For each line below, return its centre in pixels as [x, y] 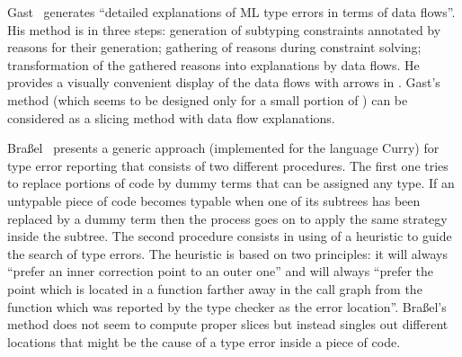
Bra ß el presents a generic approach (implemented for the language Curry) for [223, 148]
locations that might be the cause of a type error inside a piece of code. [204, 341]
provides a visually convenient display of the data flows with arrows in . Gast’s [224, 82]
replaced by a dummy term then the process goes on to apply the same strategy [227, 218]
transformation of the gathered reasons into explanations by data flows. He [213, 64]
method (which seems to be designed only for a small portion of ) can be [208, 99]
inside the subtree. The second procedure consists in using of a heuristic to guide [230, 236]
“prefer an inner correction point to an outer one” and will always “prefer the [221, 271]
